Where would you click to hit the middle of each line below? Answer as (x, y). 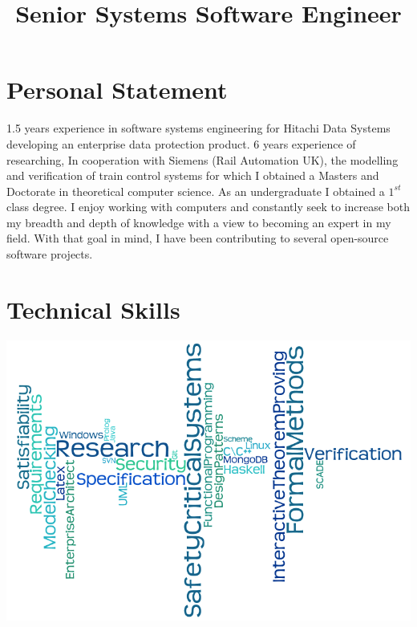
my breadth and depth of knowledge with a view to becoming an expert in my (199, 222)
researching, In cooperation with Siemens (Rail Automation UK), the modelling (202, 159)
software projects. (50, 254)
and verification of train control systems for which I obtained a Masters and (193, 175)
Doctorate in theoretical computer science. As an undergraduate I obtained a (196, 191)
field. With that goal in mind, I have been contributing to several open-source (198, 238)
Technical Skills (93, 309)
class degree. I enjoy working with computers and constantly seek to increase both (208, 207)
